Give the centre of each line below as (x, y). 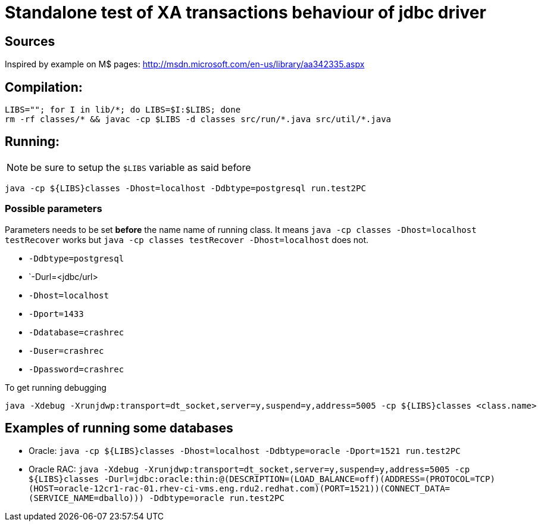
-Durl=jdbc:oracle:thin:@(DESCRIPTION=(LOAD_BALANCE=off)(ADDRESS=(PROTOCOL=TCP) (299, 479)
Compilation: (44, 87)
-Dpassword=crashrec (76, 369)
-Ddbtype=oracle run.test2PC (217, 498)
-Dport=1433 (56, 314)
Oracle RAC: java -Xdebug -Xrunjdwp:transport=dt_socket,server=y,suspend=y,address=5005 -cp (249, 469)
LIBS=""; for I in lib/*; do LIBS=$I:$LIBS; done (123, 110)
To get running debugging (56, 387)
